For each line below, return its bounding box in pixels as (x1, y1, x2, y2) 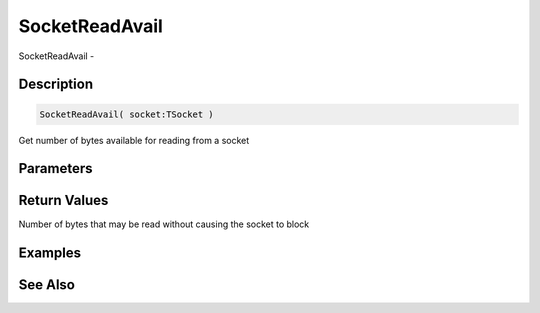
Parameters (18, 160, 93, 177)
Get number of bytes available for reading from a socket (18, 134, 250, 146)
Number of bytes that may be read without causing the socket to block (18, 218, 310, 230)
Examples (18, 245, 82, 262)
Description (18, 76, 94, 93)
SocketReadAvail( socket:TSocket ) (39, 108, 214, 120)
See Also (18, 276, 75, 294)
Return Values (18, 192, 109, 209)
